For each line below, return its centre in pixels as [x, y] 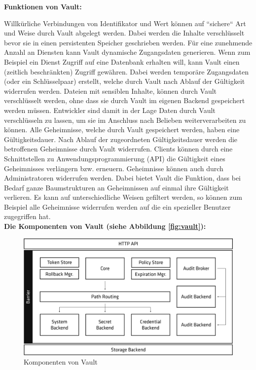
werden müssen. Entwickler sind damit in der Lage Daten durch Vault [110, 110]
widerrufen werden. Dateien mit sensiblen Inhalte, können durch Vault [110, 91]
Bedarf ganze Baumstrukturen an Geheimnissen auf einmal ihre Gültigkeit [116, 187]
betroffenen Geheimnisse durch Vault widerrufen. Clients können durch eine [118, 149]
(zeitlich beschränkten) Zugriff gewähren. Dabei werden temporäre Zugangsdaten [127, 71]
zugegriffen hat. [27, 216]
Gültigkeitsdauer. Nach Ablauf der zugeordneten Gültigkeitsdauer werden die [121, 139]
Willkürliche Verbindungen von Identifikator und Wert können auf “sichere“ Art [125, 23]
